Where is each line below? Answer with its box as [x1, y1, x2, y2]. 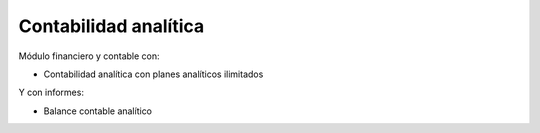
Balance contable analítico [43, 105, 153, 117]
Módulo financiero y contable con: [18, 50, 160, 62]
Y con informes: [18, 86, 85, 99]
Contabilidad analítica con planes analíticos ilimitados [43, 68, 264, 80]
